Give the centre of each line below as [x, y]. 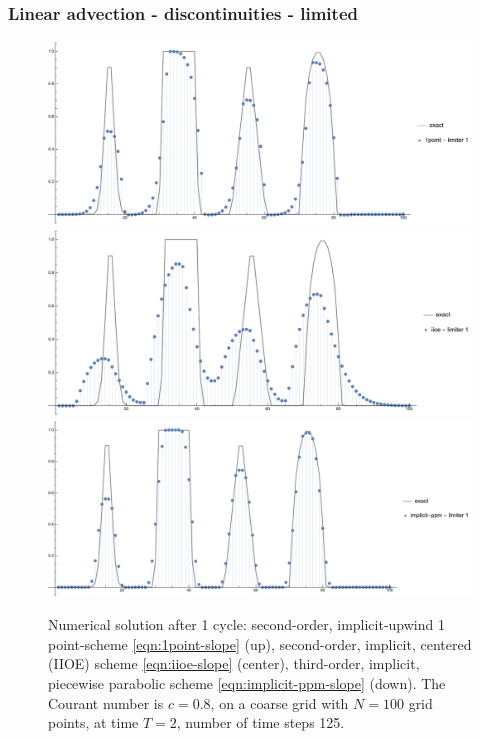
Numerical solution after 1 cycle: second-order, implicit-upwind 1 [246, 624]
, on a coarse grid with [279, 702]
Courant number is [106, 702]
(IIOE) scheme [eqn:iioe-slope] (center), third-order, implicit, [234, 663]
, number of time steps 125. [260, 722]
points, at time [93, 722]
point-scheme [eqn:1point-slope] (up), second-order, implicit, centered [260, 643]
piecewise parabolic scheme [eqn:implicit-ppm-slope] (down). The [247, 682]
